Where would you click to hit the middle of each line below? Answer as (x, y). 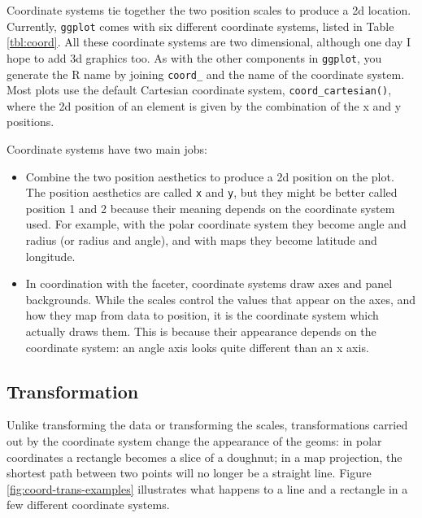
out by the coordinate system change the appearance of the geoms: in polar (194, 440)
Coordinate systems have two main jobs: (107, 149)
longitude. (50, 256)
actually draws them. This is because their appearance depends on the (201, 331)
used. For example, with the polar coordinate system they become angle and (216, 224)
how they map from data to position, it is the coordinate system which (202, 315)
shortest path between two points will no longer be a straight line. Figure (189, 473)
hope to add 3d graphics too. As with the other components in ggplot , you (194, 57)
